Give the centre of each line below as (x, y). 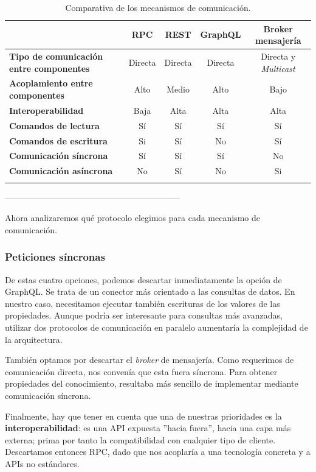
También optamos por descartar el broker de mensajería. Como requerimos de (149, 360)
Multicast (278, 68)
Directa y (278, 56)
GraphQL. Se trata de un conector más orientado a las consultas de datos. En (150, 291)
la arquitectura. (34, 339)
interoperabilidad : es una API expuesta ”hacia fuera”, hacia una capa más (148, 428)
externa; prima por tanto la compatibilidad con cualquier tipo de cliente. (140, 439)
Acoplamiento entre (51, 83)
